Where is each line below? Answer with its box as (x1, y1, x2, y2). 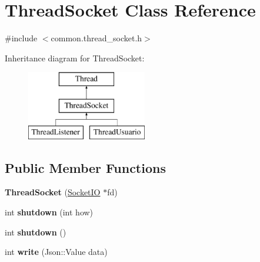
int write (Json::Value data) (5, 245, 108, 258)
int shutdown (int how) (5, 206, 94, 218)
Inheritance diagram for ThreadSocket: (5, 51, 145, 64)
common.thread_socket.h (51, 32, 142, 44)
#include (5, 32, 38, 44)
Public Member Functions (5, 158, 166, 176)
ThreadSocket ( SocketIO (5, 186, 101, 198)
